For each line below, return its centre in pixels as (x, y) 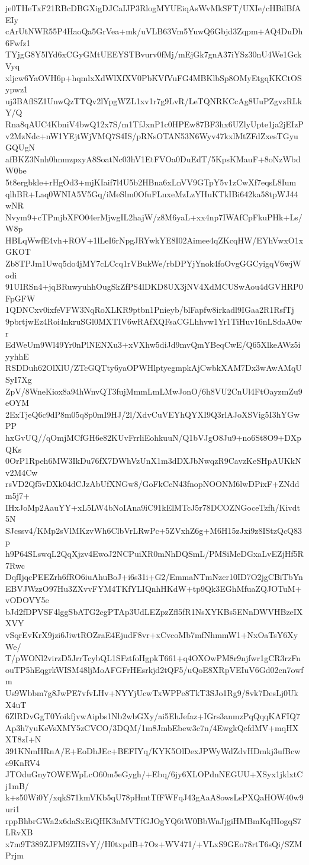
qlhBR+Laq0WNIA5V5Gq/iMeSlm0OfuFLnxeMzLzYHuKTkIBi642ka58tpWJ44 (152, 193)
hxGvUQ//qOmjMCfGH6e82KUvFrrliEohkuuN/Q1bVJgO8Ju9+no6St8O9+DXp (153, 437)
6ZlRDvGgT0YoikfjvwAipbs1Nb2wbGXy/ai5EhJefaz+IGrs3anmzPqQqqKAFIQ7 (153, 716)
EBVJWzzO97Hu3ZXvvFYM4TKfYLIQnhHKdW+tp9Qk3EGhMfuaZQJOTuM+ (154, 588)
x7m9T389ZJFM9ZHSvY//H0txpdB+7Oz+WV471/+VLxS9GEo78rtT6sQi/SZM (154, 843)
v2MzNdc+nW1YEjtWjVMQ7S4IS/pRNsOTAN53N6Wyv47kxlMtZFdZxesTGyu (152, 135)
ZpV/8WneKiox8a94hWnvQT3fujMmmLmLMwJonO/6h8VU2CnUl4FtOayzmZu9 (154, 391)
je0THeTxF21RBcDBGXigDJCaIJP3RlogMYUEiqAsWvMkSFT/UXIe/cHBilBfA (153, 8)
